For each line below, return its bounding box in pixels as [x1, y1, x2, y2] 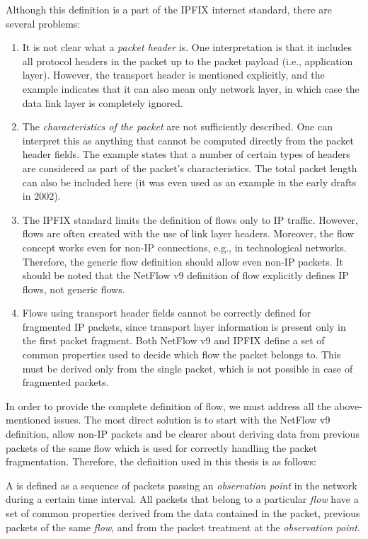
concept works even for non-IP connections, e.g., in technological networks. [22, 239, 347, 254]
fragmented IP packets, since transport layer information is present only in [22, 319, 346, 334]
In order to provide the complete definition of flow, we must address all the [6, 398, 331, 413]
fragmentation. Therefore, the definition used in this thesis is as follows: [6, 454, 316, 469]
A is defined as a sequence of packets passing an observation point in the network [6, 477, 357, 492]
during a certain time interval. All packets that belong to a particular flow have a [6, 492, 359, 506]
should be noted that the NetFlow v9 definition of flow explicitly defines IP [22, 268, 349, 283]
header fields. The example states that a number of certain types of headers [22, 147, 350, 161]
